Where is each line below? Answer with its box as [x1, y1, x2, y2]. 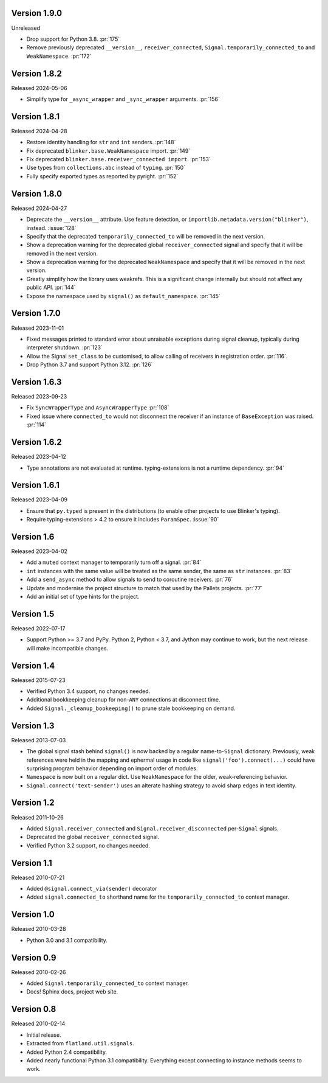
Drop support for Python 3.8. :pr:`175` [26, 35, 120, 43]
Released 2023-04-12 [11, 453, 67, 461]
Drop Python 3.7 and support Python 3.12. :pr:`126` [26, 361, 153, 368]
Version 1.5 [11, 608, 55, 619]
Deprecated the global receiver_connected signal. [26, 834, 159, 841]
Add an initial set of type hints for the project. [26, 593, 140, 601]
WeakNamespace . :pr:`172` [26, 52, 92, 60]
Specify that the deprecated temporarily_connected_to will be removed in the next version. [26, 232, 265, 240]
